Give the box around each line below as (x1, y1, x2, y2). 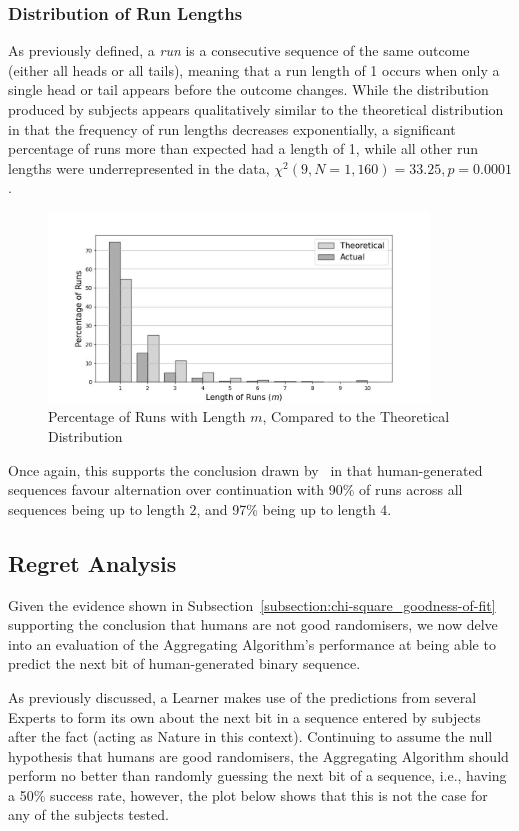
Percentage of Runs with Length (48, 406, 246, 427)
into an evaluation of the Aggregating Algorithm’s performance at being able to (8, 633, 496, 654)
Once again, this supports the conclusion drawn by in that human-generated (8, 459, 483, 480)
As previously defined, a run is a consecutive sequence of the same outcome (8, 40, 470, 61)
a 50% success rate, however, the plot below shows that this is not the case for (8, 784, 488, 805)
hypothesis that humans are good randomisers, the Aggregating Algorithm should (8, 745, 509, 766)
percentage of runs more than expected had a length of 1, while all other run (8, 138, 479, 159)
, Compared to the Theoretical (262, 406, 450, 427)
